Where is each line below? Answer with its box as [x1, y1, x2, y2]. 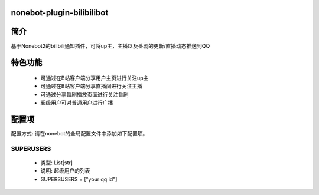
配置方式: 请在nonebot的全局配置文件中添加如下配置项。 [11, 130, 148, 137]
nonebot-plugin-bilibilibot [11, 8, 109, 18]
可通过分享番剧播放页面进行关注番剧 [40, 91, 129, 98]
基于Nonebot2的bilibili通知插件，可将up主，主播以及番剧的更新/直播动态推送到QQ [11, 42, 210, 49]
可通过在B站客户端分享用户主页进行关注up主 [40, 74, 149, 81]
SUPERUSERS [11, 144, 51, 153]
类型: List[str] [40, 159, 73, 166]
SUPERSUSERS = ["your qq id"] [40, 176, 118, 183]
